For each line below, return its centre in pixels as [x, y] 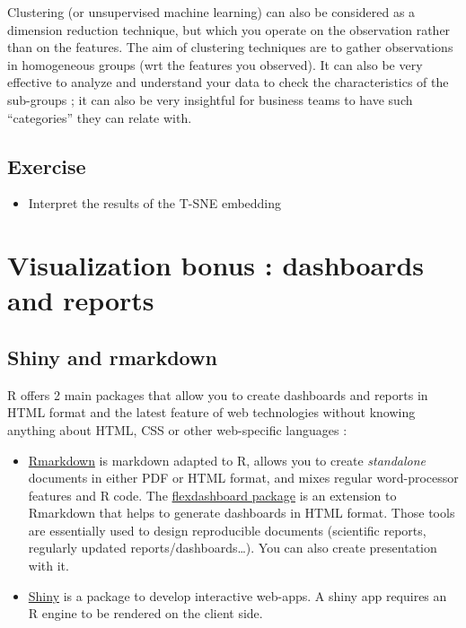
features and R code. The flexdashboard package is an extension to [212, 495]
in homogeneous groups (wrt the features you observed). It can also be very [215, 64]
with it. [48, 566]
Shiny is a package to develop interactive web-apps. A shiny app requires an [237, 595]
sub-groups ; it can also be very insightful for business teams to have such [210, 99]
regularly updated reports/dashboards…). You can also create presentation [233, 548]
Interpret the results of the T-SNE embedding [155, 203]
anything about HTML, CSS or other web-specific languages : [177, 429]
